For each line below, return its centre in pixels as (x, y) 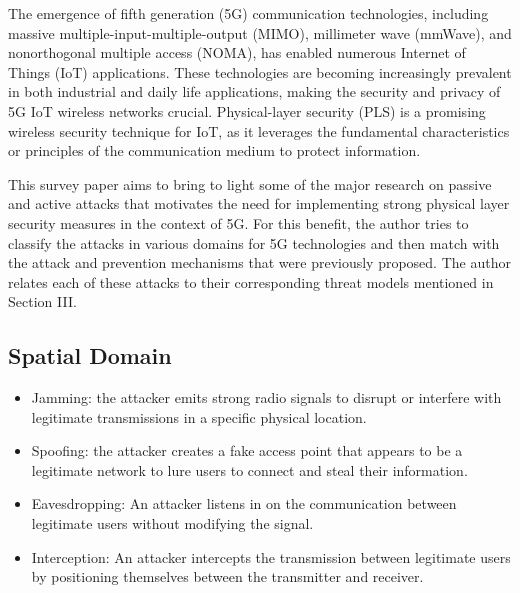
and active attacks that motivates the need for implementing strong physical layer (259, 203)
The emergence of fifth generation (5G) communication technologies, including (248, 13)
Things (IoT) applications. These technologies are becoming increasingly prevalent (260, 71)
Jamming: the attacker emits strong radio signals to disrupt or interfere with (266, 397)
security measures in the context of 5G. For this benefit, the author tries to (238, 222)
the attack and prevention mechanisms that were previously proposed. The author (259, 262)
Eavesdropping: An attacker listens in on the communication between (244, 503)
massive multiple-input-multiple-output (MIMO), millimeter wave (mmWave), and (260, 32)
